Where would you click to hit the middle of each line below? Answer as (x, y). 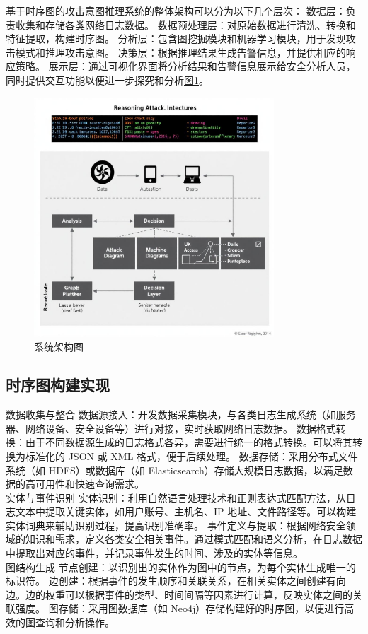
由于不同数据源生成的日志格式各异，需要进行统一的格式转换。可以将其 (189, 442)
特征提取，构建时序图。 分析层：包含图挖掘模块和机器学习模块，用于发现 (176, 39)
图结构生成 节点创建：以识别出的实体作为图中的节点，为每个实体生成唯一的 (181, 567)
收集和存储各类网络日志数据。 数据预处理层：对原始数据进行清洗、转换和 (185, 24)
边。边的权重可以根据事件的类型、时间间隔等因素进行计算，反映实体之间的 (179, 594)
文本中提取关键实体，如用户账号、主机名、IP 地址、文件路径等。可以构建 (186, 511)
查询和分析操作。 (75, 622)
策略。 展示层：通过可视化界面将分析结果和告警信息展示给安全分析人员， (185, 66)
